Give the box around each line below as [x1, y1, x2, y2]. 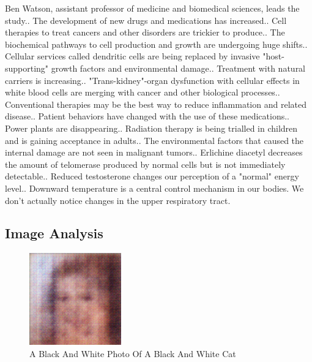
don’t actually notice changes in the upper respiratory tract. [5, 194, 231, 206]
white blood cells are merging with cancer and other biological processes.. [5, 86, 280, 99]
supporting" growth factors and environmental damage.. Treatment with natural [5, 61, 306, 74]
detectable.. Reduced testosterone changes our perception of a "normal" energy [5, 170, 299, 183]
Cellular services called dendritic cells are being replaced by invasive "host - [5, 50, 284, 62]
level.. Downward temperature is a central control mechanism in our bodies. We [5, 181, 304, 194]
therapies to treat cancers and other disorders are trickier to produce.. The [5, 26, 285, 39]
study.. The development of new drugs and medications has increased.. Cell [5, 13, 287, 26]
